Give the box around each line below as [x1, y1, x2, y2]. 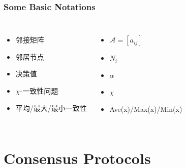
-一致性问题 [20, 86, 58, 96]
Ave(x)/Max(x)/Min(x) [109, 104, 182, 114]
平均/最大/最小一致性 [15, 102, 87, 113]
